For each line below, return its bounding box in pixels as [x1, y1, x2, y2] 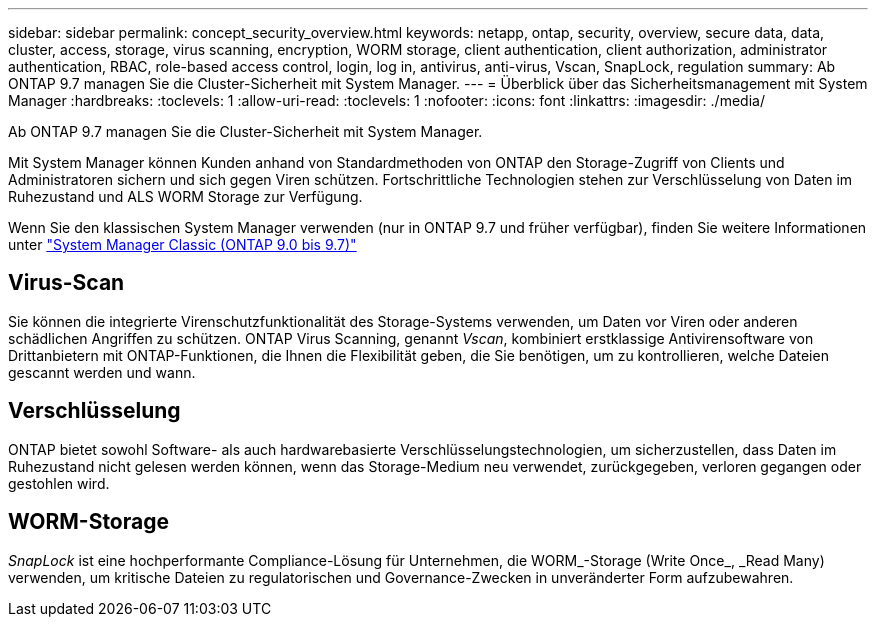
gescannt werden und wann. [8, 363, 196, 381]
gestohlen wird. [8, 474, 110, 492]
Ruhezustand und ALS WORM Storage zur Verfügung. [8, 188, 363, 205]
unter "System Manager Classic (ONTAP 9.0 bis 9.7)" [8, 236, 357, 253]
